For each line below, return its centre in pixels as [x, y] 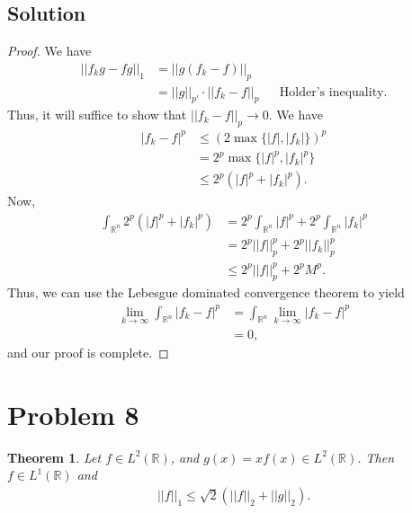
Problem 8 [73, 414]
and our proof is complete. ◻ [88, 352]
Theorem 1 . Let [54, 457]
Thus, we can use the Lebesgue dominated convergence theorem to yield [206, 292]
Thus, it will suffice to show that [97, 115]
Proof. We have [49, 51]
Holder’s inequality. [333, 92]
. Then [376, 457]
